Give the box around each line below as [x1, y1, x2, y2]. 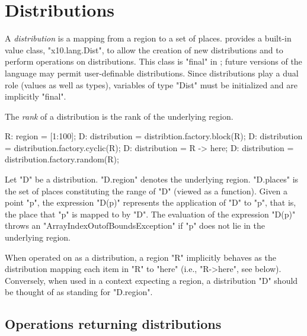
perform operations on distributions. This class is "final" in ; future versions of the [5, 55, 302, 68]
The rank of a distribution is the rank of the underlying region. [5, 110, 234, 122]
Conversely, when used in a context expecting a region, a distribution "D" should [5, 274, 298, 286]
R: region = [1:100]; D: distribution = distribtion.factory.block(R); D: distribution [5, 130, 303, 142]
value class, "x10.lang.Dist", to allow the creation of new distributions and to [5, 43, 283, 56]
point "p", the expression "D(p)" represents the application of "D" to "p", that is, [5, 196, 296, 209]
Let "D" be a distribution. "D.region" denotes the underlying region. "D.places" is [5, 173, 299, 185]
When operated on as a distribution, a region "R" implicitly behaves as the [5, 251, 276, 263]
